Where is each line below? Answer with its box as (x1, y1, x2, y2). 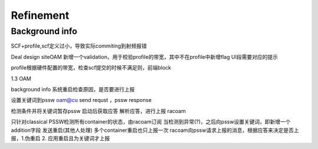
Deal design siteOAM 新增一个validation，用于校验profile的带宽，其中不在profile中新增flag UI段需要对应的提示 (11, 53, 278, 60)
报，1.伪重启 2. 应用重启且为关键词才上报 (11, 134, 110, 141)
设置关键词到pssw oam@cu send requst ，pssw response (11, 97, 152, 104)
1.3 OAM (11, 75, 32, 82)
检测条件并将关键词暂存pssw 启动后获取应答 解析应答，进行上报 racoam (11, 107, 186, 114)
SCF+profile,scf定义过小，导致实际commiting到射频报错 (11, 42, 147, 49)
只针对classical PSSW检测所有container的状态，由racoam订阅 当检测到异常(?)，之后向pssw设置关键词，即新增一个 (11, 118, 291, 125)
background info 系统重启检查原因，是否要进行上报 (11, 85, 135, 92)
